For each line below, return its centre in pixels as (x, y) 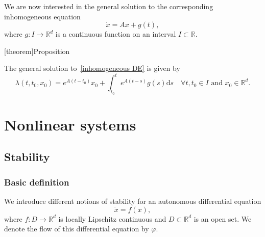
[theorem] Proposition (37, 51)
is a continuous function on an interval (116, 34)
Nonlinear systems (70, 124)
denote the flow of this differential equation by (77, 229)
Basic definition (37, 182)
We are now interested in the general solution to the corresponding (109, 6)
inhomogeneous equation (42, 16)
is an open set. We (223, 218)
